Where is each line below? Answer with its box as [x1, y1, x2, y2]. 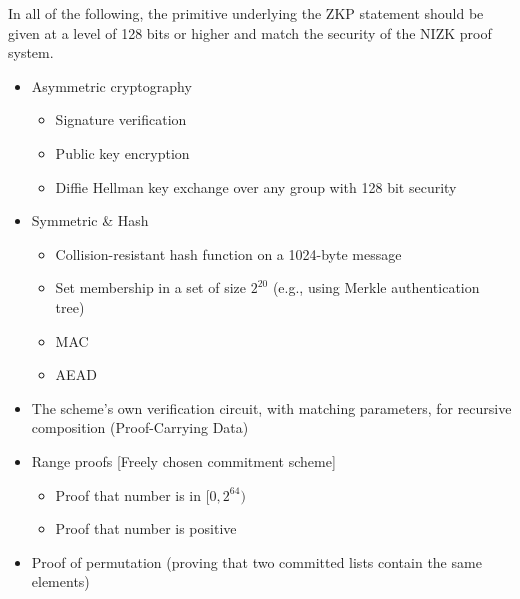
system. [8, 42, 54, 63]
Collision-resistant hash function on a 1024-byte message [55, 243, 402, 264]
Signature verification [55, 109, 187, 130]
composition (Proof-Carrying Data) [31, 417, 249, 438]
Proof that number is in [55, 484, 202, 505]
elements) [31, 571, 90, 592]
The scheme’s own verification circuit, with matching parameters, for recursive [31, 397, 512, 418]
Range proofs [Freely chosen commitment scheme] [31, 450, 336, 471]
